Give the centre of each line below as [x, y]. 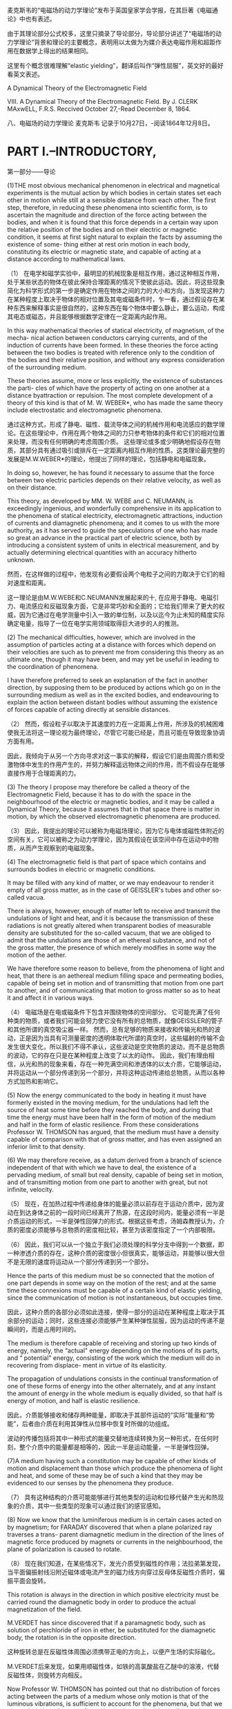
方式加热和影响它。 [35, 1081]
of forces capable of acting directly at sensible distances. [89, 709]
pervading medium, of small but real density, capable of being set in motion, [116, 1174]
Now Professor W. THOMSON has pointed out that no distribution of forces [114, 1689]
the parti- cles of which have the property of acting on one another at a [109, 388]
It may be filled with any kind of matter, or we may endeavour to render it [110, 882]
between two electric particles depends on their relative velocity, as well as [114, 480]
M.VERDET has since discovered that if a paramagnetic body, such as [106, 1622]
